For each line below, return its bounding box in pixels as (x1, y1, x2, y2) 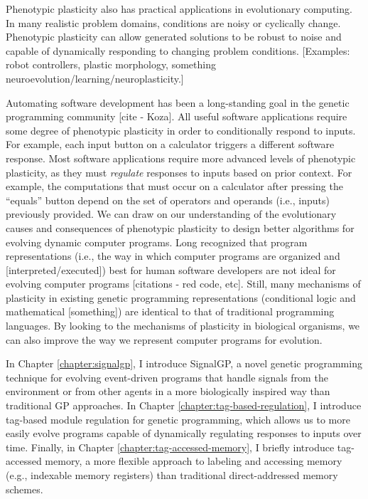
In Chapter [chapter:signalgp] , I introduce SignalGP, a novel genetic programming (6, 356, 362, 371)
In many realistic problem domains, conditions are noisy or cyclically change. (6, 15, 341, 30)
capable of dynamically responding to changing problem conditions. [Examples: (6, 43, 350, 58)
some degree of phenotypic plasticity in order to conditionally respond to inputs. (6, 122, 356, 137)
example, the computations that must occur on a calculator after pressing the (6, 179, 343, 194)
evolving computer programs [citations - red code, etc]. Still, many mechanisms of (6, 276, 361, 291)
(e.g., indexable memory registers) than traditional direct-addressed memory (6, 468, 338, 482)
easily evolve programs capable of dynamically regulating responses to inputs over (6, 426, 362, 441)
